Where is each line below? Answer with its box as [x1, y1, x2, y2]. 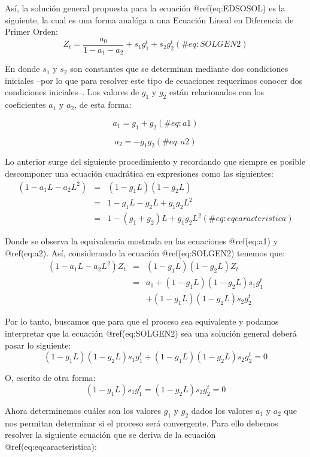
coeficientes [5, 98, 46, 111]
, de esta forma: [74, 98, 132, 111]
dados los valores [191, 404, 253, 416]
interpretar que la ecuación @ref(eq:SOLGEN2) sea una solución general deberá [5, 326, 297, 339]
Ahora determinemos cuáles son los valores [5, 404, 162, 416]
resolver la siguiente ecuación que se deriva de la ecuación [5, 428, 216, 441]
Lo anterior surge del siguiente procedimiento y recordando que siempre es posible [5, 155, 306, 168]
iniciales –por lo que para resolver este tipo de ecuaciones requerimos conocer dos [5, 74, 303, 86]
